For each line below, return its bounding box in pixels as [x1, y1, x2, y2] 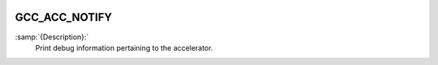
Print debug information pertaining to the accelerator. [35, 43, 213, 52]
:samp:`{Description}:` [15, 32, 89, 42]
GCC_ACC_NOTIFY [15, 10, 113, 24]
